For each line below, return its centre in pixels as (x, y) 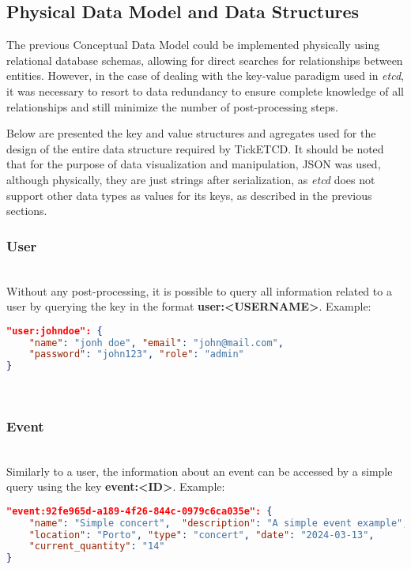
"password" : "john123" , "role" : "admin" (136, 354)
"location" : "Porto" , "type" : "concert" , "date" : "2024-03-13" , (202, 535)
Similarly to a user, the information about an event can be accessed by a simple (200, 471)
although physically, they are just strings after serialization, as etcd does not (191, 179)
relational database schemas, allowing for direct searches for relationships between (205, 60)
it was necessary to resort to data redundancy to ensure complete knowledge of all (205, 90)
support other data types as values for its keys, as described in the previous (189, 195)
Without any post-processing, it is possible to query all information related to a (199, 290)
